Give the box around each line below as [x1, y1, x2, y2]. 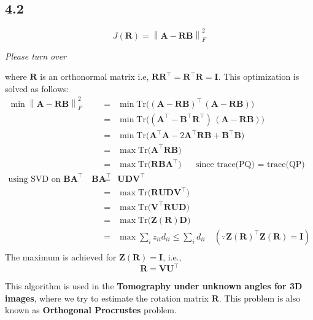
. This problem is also [218, 291, 301, 304]
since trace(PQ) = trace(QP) [195, 160, 305, 170]
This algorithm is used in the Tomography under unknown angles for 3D [5, 279, 303, 292]
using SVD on [8, 174, 61, 184]
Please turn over [5, 49, 67, 62]
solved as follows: [5, 82, 69, 95]
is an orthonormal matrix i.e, [40, 70, 149, 83]
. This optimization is [218, 70, 299, 83]
